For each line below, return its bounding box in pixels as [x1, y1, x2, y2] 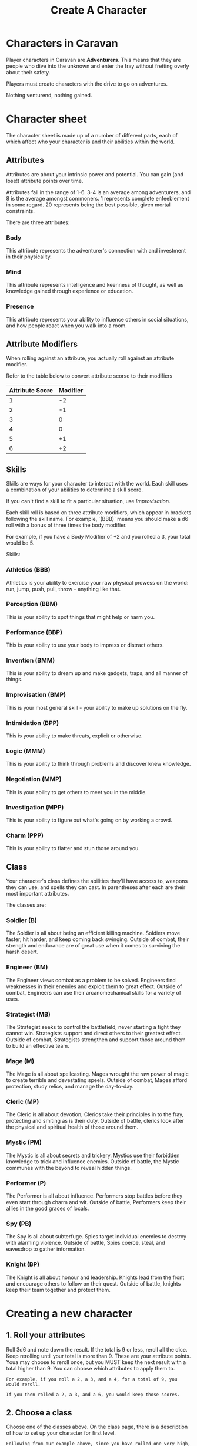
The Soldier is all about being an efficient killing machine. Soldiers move [6, 930, 181, 937]
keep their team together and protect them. [6, 1286, 111, 1293]
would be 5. [6, 539, 35, 546]
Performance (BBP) [6, 628, 63, 636]
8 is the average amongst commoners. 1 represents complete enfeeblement [6, 195, 189, 202]
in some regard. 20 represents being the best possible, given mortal [6, 201, 171, 208]
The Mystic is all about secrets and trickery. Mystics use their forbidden [6, 1152, 180, 1159]
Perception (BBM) [6, 600, 58, 608]
